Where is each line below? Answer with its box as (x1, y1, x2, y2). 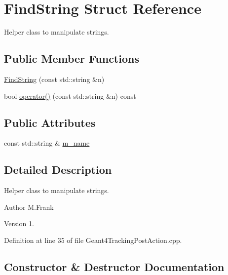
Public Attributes (4, 115, 96, 130)
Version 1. (4, 218, 34, 229)
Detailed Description (4, 162, 112, 177)
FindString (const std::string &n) (4, 74, 105, 84)
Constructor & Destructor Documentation (4, 259, 225, 274)
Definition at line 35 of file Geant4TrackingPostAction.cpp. (4, 235, 182, 245)
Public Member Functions (4, 51, 139, 66)
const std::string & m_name (4, 138, 90, 148)
